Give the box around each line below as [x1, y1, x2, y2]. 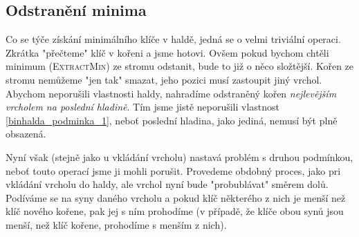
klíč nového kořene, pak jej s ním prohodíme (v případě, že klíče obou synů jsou [6, 204, 344, 218]
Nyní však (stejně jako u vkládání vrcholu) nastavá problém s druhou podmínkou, [6, 149, 353, 164]
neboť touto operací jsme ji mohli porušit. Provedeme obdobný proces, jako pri [6, 163, 341, 178]
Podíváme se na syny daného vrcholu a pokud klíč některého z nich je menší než [6, 190, 346, 205]
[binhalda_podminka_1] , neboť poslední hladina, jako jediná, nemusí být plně [6, 113, 338, 127]
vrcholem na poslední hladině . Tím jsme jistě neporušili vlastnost [6, 99, 280, 114]
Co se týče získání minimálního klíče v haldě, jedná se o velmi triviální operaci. [6, 32, 341, 46]
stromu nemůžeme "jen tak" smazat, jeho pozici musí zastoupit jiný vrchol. [6, 72, 322, 86]
